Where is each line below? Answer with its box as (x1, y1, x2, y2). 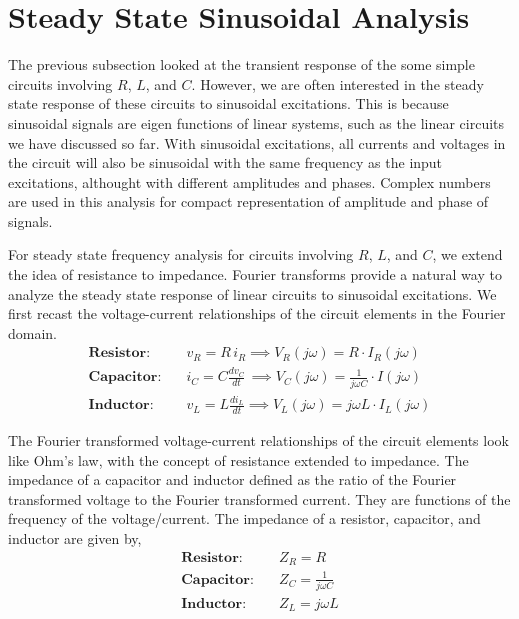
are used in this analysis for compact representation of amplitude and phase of (8, 191, 489, 212)
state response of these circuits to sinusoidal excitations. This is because (8, 93, 449, 114)
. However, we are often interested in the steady (191, 73, 484, 94)
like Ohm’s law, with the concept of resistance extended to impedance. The (8, 449, 469, 470)
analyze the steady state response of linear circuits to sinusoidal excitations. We (8, 283, 497, 304)
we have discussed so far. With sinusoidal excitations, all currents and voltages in (8, 132, 506, 153)
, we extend (432, 244, 503, 265)
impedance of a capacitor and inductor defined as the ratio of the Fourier (8, 469, 457, 490)
